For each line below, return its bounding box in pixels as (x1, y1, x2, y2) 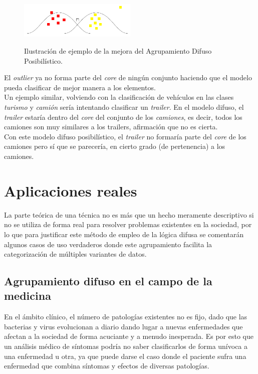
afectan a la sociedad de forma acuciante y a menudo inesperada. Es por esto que (4, 331, 253, 341)
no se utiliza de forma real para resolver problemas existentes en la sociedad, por (4, 219, 252, 230)
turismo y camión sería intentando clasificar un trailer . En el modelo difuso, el (4, 102, 244, 112)
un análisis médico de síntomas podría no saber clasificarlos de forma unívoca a (4, 341, 248, 351)
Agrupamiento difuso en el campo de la (4, 273, 212, 289)
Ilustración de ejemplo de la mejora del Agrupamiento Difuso (24, 46, 212, 56)
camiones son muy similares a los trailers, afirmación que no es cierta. (4, 121, 218, 132)
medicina (4, 288, 51, 303)
